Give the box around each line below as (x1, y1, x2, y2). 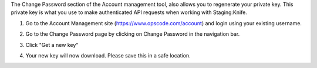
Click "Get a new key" (25, 41, 79, 48)
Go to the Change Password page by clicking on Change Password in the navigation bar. (25, 30, 240, 38)
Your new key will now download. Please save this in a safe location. (25, 52, 191, 59)
